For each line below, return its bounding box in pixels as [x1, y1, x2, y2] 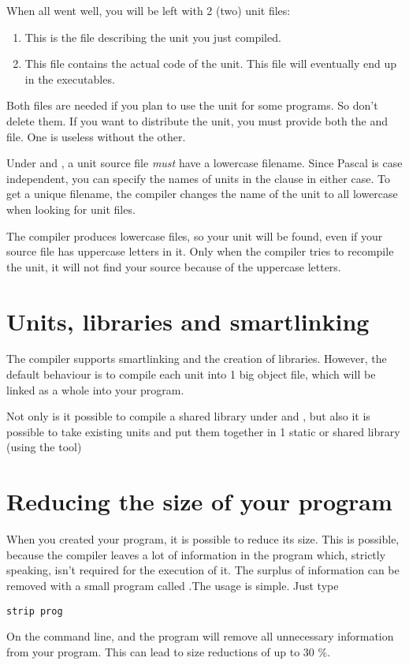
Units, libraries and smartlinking [6, 304, 370, 337]
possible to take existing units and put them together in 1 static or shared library [6, 423, 400, 439]
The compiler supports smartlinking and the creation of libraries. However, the [6, 350, 387, 367]
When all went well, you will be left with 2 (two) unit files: [6, 2, 291, 18]
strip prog [6, 605, 63, 617]
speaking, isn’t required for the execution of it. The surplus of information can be [6, 562, 400, 578]
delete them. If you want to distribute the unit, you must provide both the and [6, 112, 389, 129]
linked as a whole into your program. [6, 381, 184, 398]
